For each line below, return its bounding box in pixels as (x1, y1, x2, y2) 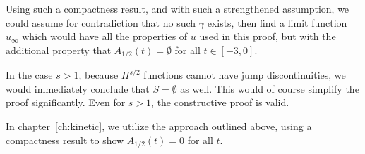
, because (78, 68, 119, 82)
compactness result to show (6, 132, 124, 147)
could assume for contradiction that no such (6, 15, 196, 30)
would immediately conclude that (6, 81, 150, 96)
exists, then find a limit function (207, 15, 347, 30)
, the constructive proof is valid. (151, 95, 289, 110)
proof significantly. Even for (6, 95, 126, 110)
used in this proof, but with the (199, 29, 336, 44)
